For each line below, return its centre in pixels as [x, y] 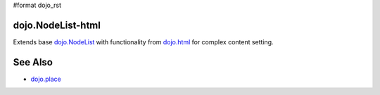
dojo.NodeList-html [57, 25]
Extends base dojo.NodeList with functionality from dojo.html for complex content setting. [143, 42]
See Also [33, 62]
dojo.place [46, 79]
